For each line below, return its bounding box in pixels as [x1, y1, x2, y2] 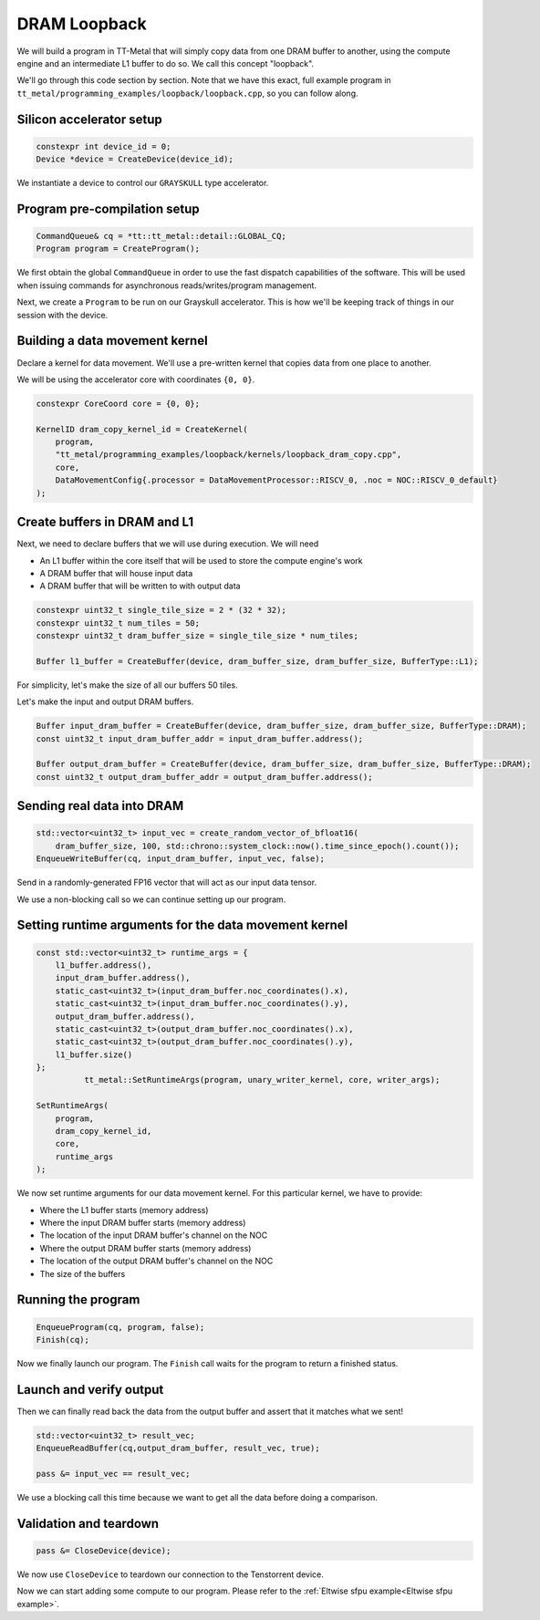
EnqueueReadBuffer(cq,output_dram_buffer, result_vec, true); [36, 1443, 320, 1454]
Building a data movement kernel [16, 333, 209, 348]
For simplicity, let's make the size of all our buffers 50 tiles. [16, 680, 238, 691]
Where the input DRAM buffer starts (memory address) [39, 1217, 246, 1228]
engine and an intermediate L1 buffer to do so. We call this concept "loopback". [16, 57, 315, 68]
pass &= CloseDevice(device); [36, 1545, 171, 1555]
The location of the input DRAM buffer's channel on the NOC [39, 1230, 268, 1241]
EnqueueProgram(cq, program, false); [36, 1322, 205, 1332]
